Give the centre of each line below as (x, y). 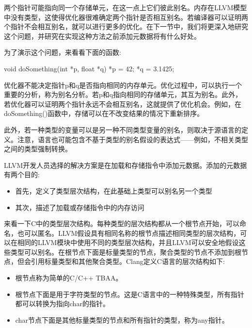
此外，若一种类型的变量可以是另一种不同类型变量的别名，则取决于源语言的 (123, 129)
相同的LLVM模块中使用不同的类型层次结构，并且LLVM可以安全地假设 (128, 242)
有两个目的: (22, 174)
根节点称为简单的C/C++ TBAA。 (69, 278)
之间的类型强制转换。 (38, 149)
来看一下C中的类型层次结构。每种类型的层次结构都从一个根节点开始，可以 (122, 223)
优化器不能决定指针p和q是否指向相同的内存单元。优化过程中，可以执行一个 (123, 85)
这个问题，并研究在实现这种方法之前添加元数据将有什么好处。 (102, 36)
